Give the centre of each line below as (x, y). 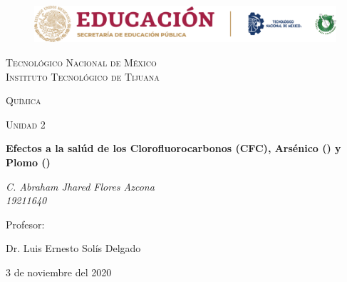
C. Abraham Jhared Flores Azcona (80, 186)
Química (24, 100)
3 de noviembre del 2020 (59, 272)
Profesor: (25, 224)
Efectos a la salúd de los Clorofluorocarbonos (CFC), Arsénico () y (173, 148)
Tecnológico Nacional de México (81, 62)
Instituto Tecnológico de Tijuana (83, 76)
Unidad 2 (26, 124)
